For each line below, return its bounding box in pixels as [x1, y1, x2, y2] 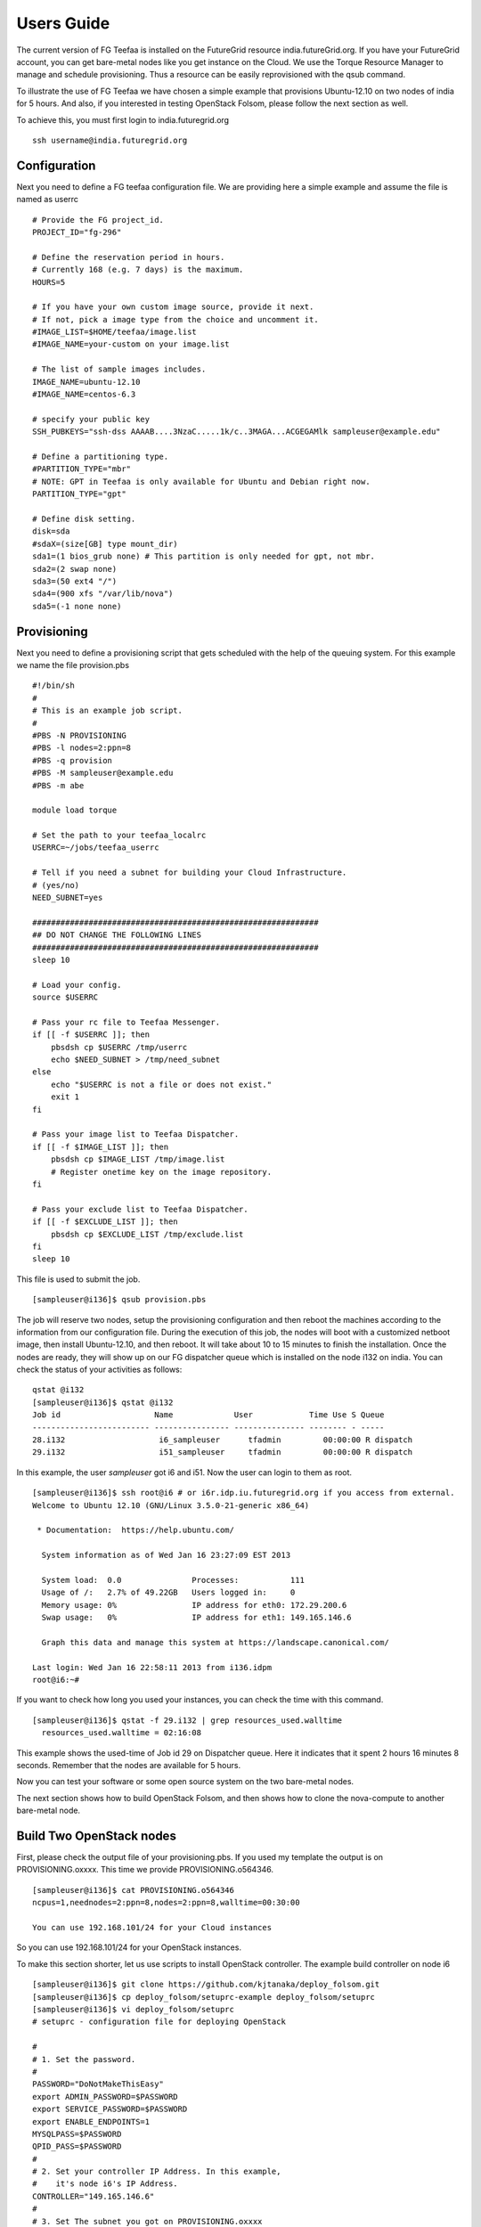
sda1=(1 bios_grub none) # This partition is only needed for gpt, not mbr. [32, 551, 376, 561]
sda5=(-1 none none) [32, 601, 122, 611]
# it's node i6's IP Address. [32, 2179, 178, 2189]
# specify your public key [32, 414, 151, 424]
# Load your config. [32, 980, 122, 990]
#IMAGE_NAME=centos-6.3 [32, 389, 136, 400]
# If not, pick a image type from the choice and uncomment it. [32, 314, 320, 324]
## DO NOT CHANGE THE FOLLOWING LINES [32, 930, 202, 940]
